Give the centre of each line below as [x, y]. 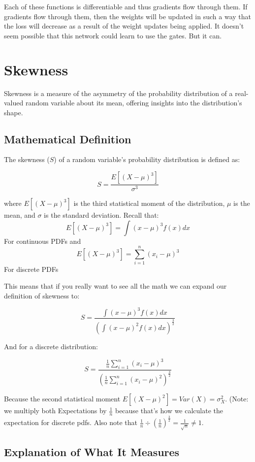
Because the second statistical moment [62, 399]
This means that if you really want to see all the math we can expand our [115, 286]
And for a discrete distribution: [51, 346]
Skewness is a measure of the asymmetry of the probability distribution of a [118, 93]
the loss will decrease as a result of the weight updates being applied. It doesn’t [124, 26]
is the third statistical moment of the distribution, [149, 203]
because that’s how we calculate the [169, 411]
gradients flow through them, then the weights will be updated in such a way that [127, 16]
